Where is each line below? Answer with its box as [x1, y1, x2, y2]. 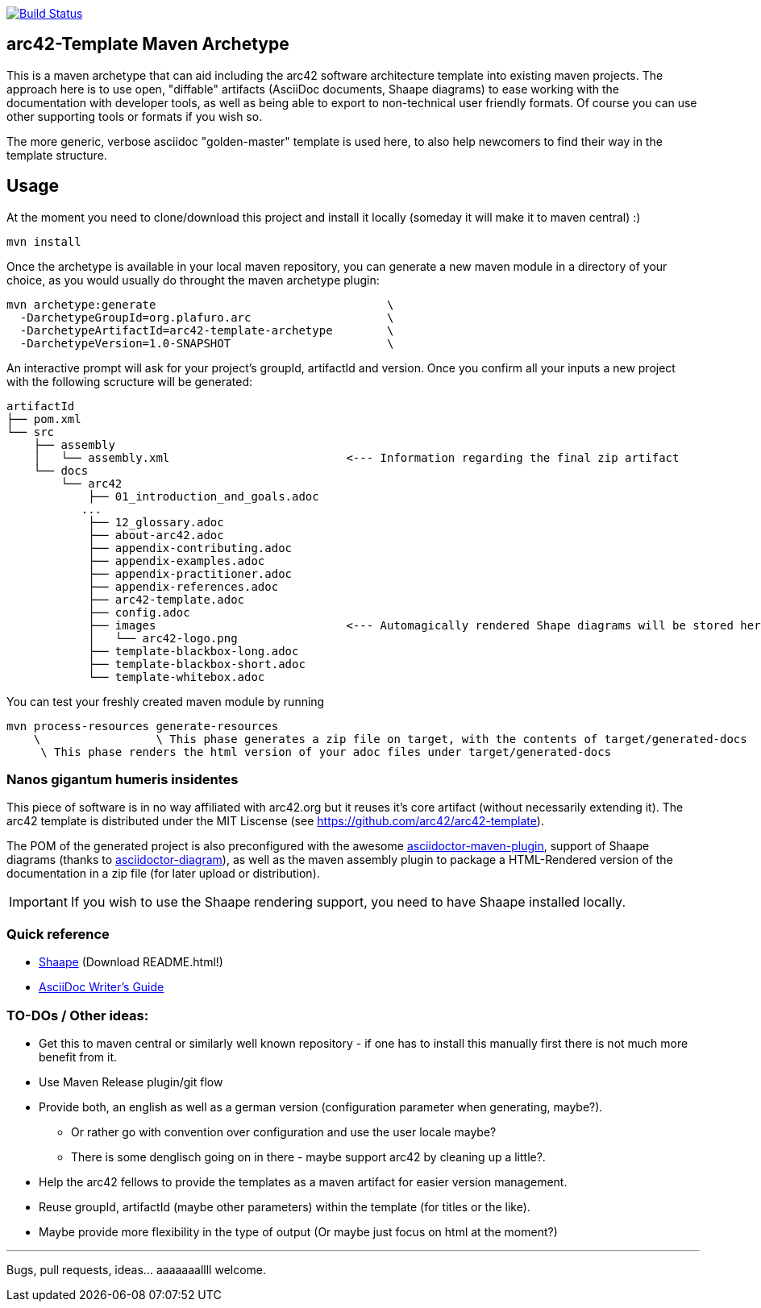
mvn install [6, 235, 81, 248]
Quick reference [6, 925, 110, 942]
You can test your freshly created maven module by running [6, 694, 325, 708]
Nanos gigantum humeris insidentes [6, 771, 239, 788]
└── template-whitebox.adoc [88, 670, 265, 683]
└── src [6, 425, 55, 438]
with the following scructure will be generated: [6, 374, 253, 388]
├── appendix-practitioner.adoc [88, 567, 293, 580]
